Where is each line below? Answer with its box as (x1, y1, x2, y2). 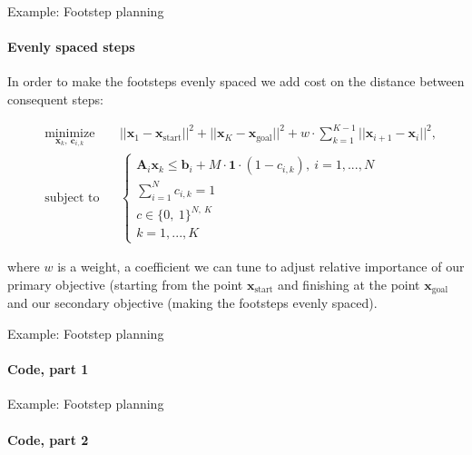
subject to (44, 191, 100, 204)
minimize (44, 127, 95, 141)
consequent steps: (7, 89, 103, 108)
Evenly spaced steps (7, 37, 135, 56)
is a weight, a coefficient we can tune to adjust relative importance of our (57, 257, 465, 276)
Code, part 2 (7, 430, 89, 449)
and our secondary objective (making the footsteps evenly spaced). (7, 293, 378, 312)
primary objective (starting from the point (7, 275, 243, 294)
